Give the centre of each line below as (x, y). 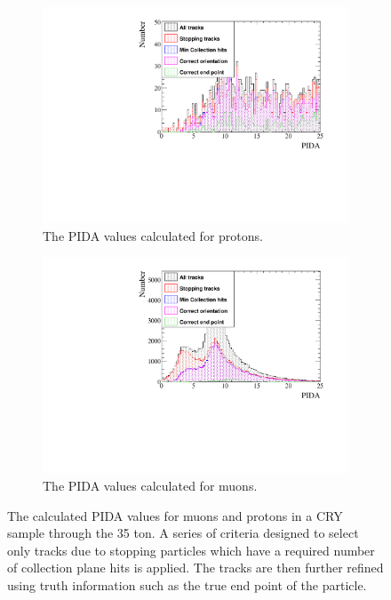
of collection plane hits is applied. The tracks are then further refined (195, 568)
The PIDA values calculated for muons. (150, 485)
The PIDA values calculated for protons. (153, 235)
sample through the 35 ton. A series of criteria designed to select (183, 533)
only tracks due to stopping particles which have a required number (191, 550)
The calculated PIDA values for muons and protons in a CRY (175, 515)
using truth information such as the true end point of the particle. (187, 584)
